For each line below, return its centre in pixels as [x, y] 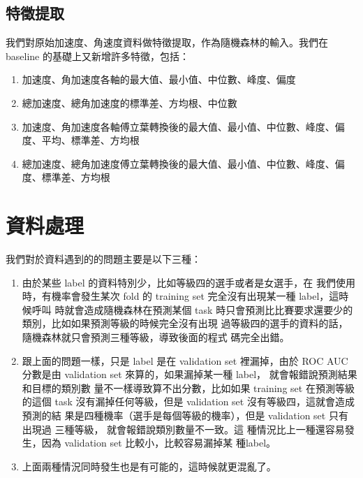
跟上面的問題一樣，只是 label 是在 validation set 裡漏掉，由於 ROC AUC [185, 360]
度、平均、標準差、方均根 [81, 140]
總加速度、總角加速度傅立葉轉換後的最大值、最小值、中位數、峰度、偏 [183, 163]
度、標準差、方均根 [66, 177]
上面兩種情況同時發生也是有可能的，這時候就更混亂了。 [149, 466]
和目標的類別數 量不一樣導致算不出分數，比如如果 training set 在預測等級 [188, 388]
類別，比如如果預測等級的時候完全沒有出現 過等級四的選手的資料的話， [185, 323]
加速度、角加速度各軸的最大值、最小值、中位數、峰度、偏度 [159, 79]
